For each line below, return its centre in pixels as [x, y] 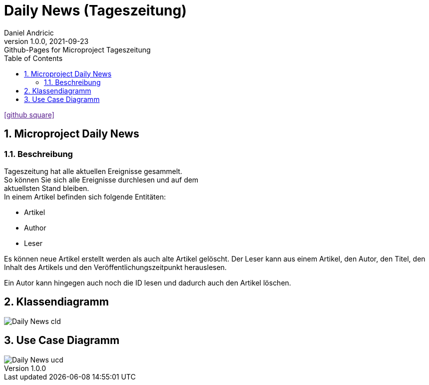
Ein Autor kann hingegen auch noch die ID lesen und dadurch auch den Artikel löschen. [148, 282]
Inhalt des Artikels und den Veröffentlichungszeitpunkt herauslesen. [115, 267]
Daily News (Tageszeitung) [95, 10]
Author [35, 227]
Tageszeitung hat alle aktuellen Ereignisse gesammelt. [93, 171]
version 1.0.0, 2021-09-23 [46, 41]
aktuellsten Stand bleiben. [47, 188]
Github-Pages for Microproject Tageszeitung [77, 49]
